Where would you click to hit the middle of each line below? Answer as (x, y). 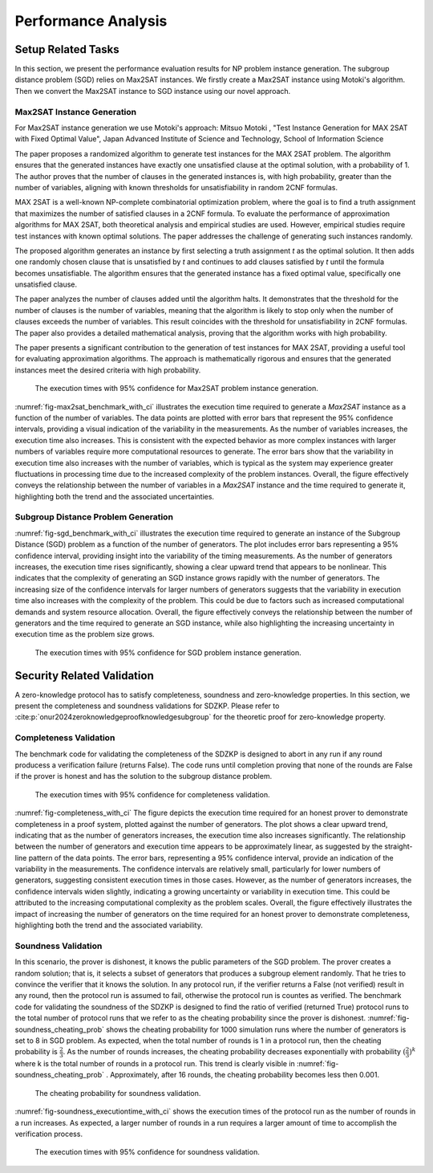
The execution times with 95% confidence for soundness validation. (147, 1152)
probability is (36, 1052)
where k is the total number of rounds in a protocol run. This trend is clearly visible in (155, 1064)
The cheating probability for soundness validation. (118, 1093)
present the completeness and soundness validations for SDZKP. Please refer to (147, 706)
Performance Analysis (91, 21)
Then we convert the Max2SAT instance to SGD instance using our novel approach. (153, 91)
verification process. (49, 1134)
